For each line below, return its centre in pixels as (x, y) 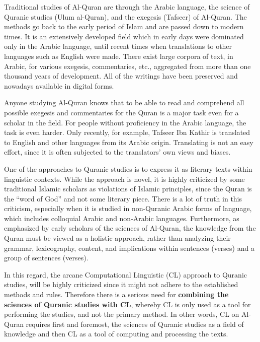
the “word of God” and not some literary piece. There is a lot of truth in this (123, 198)
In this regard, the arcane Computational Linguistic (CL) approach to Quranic (125, 274)
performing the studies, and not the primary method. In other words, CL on (122, 314)
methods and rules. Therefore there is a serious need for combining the (116, 294)
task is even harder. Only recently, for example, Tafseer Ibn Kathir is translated (127, 132)
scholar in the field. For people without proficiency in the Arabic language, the (125, 122)
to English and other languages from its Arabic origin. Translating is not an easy (129, 142)
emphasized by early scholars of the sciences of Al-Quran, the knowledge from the (130, 228)
